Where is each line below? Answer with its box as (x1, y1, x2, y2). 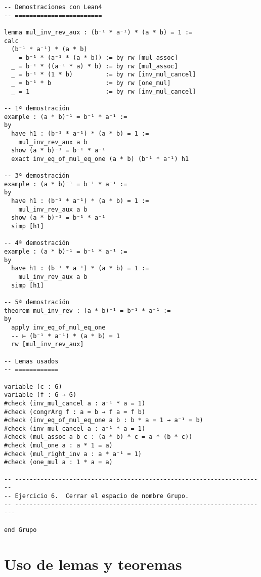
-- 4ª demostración (4, 239, 69, 247)
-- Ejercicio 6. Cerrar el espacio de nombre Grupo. (4, 492, 189, 500)
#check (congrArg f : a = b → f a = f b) (4, 408, 146, 416)
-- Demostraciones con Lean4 (4, 4, 102, 11)
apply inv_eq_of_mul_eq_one (11, 323, 106, 331)
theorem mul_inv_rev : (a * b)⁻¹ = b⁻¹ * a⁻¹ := (4, 307, 171, 314)
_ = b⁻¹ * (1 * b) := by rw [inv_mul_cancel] (11, 71, 196, 78)
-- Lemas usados (4, 357, 59, 365)
